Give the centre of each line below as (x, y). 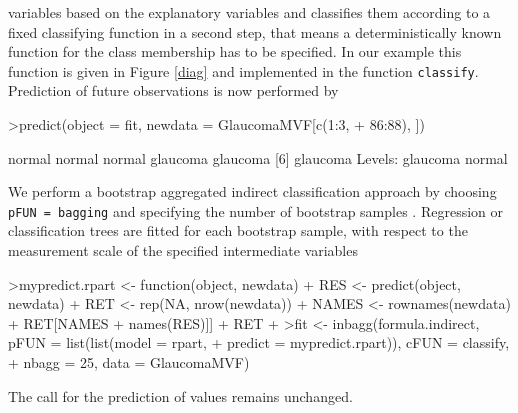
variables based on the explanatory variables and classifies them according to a (249, 12)
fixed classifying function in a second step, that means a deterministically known (255, 31)
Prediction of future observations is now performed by (173, 90)
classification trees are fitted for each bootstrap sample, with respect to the (238, 230)
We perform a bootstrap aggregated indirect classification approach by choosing (252, 191)
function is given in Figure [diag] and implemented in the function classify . (243, 70)
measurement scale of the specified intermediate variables (183, 250)
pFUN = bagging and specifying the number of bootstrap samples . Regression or (255, 210)
